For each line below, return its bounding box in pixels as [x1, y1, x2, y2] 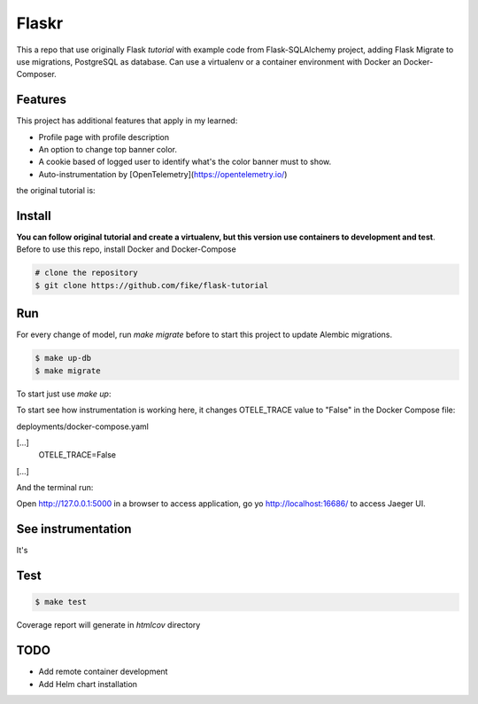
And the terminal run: [16, 482, 94, 493]
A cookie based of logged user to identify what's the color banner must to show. [38, 156, 332, 168]
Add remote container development [38, 666, 168, 677]
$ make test [35, 597, 88, 607]
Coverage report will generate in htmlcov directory [16, 620, 201, 630]
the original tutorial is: [16, 185, 96, 196]
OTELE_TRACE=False [38, 450, 117, 460]
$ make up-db [35, 353, 92, 364]
